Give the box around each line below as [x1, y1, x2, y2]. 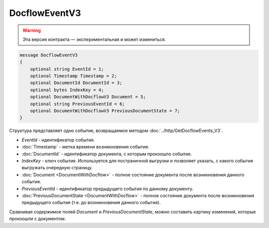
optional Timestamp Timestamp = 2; [30, 73, 117, 79]
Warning [22, 27, 41, 33]
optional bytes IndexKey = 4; [30, 87, 104, 93]
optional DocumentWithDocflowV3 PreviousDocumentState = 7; [30, 108, 180, 114]
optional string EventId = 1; [30, 66, 104, 72]
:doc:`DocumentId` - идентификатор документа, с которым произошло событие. [21, 151, 192, 157]
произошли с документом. [9, 216, 66, 222]
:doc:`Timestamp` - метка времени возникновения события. [21, 144, 149, 150]
